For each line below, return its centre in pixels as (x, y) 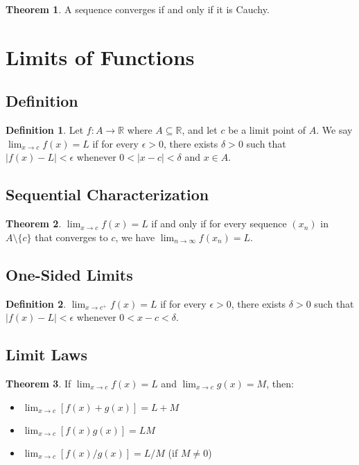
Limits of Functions (100, 56)
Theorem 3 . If (38, 383)
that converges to (71, 237)
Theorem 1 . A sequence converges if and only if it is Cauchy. (138, 9)
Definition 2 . (36, 303)
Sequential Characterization (107, 194)
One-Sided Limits (69, 274)
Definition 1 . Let (45, 130)
